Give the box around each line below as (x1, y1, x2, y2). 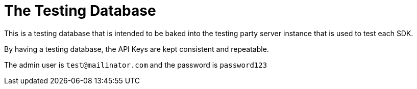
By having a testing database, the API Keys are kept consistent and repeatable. (4, 44, 269, 53)
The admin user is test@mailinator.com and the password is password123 (4, 60, 267, 69)
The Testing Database (4, 2, 156, 19)
